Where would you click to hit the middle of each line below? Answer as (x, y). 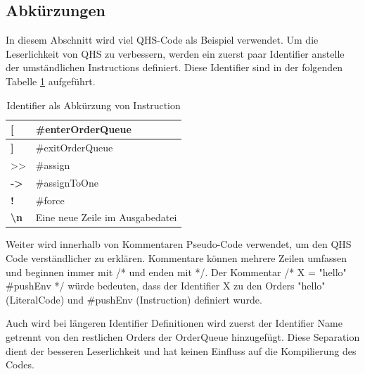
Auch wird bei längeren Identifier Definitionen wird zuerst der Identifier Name (174, 323)
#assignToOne (67, 182)
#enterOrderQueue (83, 129)
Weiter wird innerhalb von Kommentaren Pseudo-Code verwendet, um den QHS (179, 244)
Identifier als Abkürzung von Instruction (94, 105)
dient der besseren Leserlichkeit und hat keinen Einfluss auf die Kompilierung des (181, 350)
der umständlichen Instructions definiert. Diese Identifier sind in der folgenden (174, 67)
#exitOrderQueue (74, 148)
